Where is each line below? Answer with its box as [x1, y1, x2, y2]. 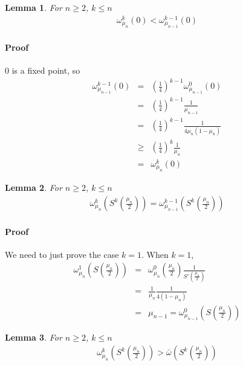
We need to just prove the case [5, 248, 119, 260]
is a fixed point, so [11, 63, 80, 76]
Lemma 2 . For [5, 181, 62, 194]
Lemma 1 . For [5, 1, 62, 13]
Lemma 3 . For [5, 330, 62, 343]
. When [141, 248, 169, 260]
